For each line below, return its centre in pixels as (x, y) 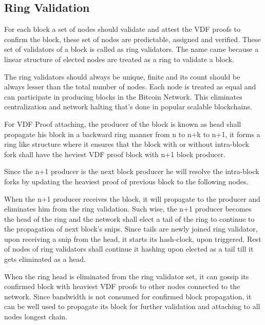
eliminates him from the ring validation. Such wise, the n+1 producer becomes (128, 209)
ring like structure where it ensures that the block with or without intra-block (127, 144)
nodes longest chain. (36, 317)
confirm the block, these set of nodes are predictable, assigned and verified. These (132, 39)
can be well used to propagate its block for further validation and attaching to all (132, 306)
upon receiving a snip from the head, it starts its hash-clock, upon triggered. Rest (133, 238)
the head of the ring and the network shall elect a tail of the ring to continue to (129, 218)
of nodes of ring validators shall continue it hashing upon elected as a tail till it (129, 249)
